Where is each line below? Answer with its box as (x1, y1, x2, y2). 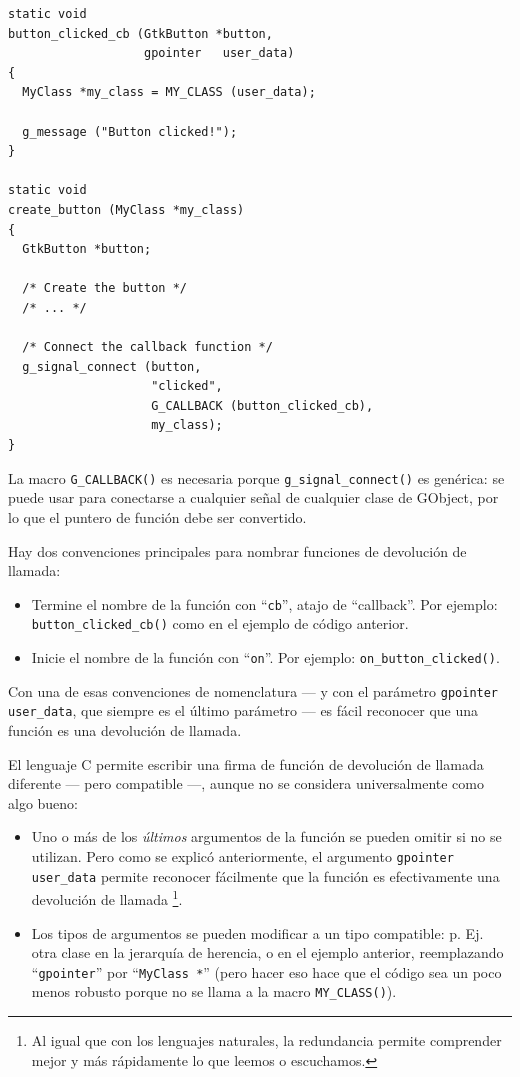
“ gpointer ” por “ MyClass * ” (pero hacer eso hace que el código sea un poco (31, 961, 502, 982)
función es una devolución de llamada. (8, 719, 242, 740)
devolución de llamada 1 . (31, 886, 183, 909)
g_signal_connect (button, (22, 359, 202, 374)
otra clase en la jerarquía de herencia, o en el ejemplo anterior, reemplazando (31, 942, 504, 963)
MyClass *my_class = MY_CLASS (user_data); (22, 85, 316, 100)
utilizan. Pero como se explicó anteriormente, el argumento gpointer (31, 845, 454, 866)
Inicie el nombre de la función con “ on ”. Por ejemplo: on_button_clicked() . (31, 647, 500, 667)
